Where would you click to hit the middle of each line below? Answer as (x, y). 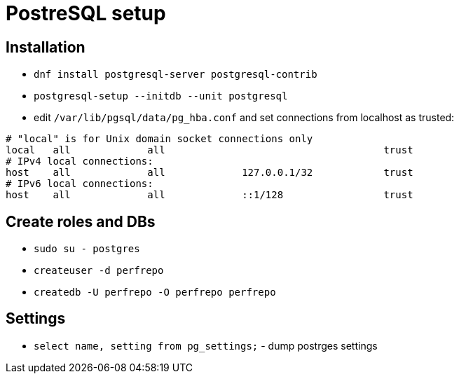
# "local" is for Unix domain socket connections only (159, 139)
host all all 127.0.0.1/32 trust (210, 173)
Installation (46, 47)
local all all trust (210, 150)
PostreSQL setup (86, 13)
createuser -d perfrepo (99, 271)
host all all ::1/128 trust (210, 195)
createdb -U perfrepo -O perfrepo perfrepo (155, 292)
